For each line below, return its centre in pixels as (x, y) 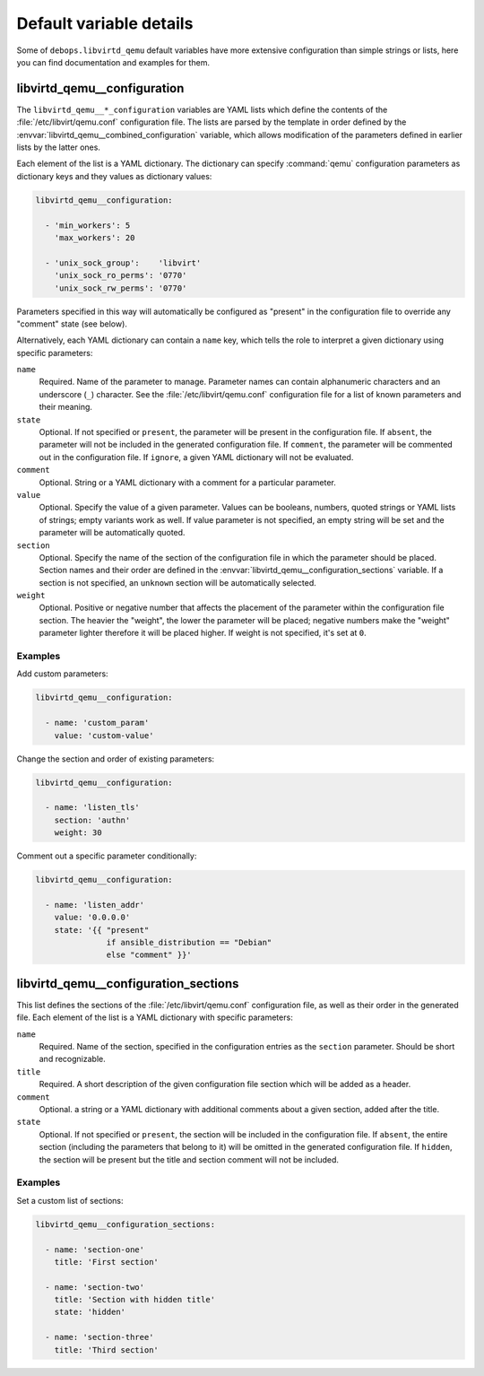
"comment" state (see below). (72, 324)
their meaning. (66, 407)
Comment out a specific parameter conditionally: (107, 856)
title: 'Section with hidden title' (134, 1300)
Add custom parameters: (62, 674)
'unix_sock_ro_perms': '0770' (121, 275)
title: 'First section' (106, 1262)
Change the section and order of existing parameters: (116, 759)
